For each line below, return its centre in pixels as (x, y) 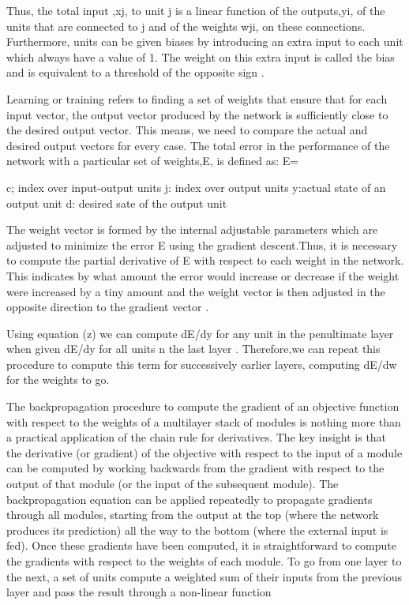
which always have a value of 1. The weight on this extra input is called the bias (201, 56)
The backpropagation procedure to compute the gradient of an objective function (203, 406)
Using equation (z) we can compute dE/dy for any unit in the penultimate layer (200, 333)
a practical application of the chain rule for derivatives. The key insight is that (197, 437)
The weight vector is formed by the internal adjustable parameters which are (192, 229)
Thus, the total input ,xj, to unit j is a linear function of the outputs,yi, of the (196, 10)
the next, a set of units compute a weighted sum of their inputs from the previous (204, 576)
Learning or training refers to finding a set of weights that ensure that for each (197, 98)
